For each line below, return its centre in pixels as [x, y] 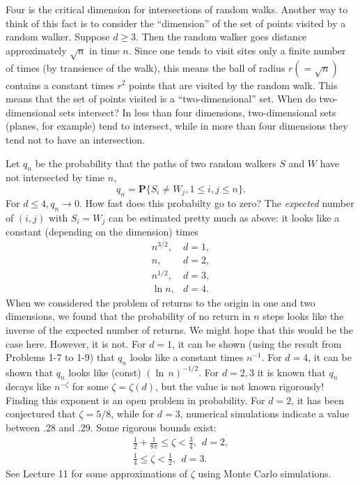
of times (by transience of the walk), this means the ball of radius [146, 67]
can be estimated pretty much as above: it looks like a [224, 217]
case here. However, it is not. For [76, 343]
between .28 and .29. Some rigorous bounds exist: [111, 428]
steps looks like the [303, 316]
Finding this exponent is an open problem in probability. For [135, 400]
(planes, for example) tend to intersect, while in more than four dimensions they [177, 126]
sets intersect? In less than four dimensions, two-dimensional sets [198, 112]
